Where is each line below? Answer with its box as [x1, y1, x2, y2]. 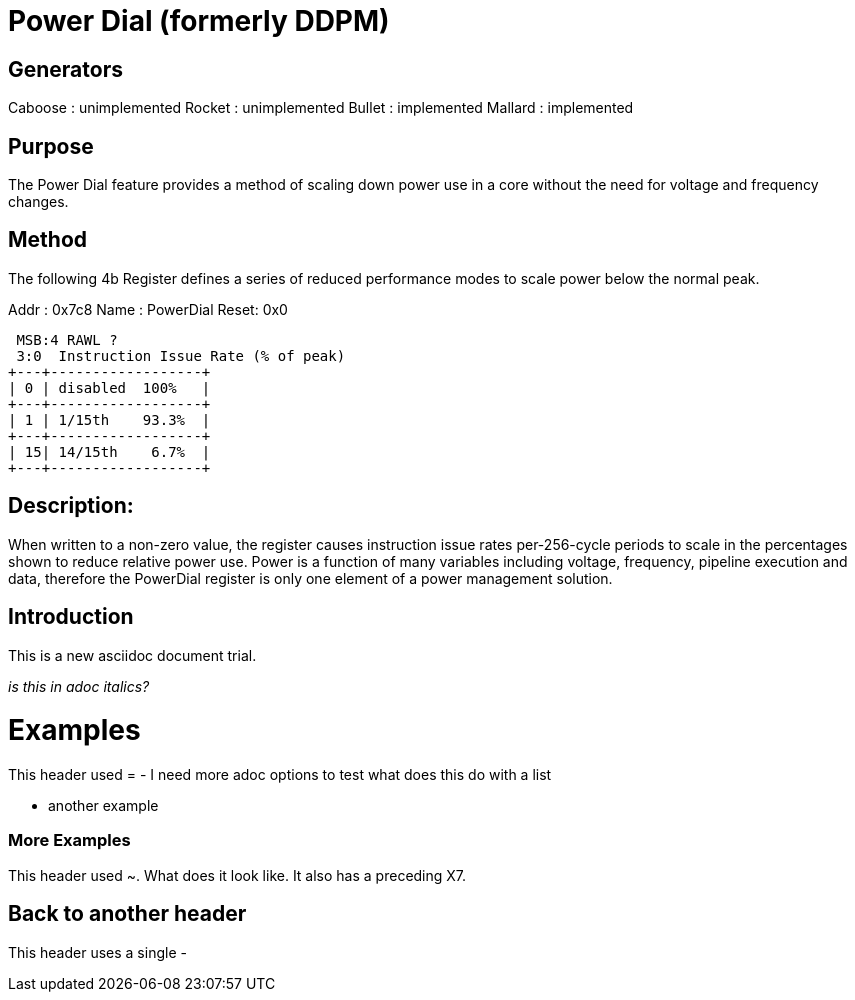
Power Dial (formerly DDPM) [8, 4, 390, 38]
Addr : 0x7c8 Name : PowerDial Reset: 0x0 [8, 300, 288, 318]
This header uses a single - [8, 943, 187, 961]
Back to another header [8, 901, 247, 927]
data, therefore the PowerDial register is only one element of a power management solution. [8, 569, 613, 587]
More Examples [8, 830, 131, 851]
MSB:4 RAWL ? [16, 331, 118, 348]
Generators [8, 56, 123, 82]
